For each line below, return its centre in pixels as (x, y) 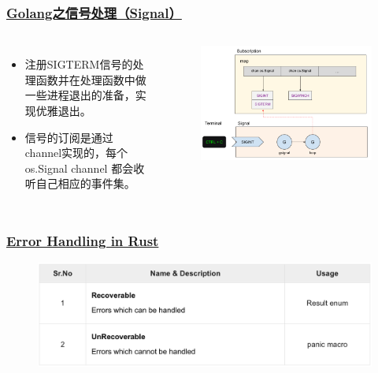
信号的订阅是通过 (69, 137)
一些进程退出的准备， (80, 95)
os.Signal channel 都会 (79, 168)
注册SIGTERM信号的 (79, 64)
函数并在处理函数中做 (91, 79)
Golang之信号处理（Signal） (94, 12)
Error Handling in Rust (83, 240)
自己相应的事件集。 (85, 183)
